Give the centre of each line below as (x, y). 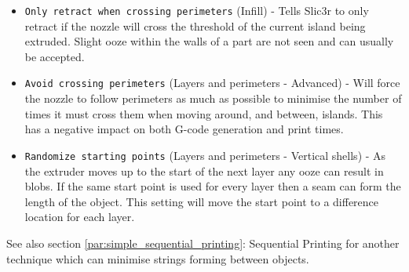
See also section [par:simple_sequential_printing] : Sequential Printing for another (203, 243)
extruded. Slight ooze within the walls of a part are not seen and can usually (209, 41)
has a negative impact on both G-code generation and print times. (184, 129)
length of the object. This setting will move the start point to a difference (202, 201)
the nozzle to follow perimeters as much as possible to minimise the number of (213, 98)
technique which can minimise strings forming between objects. (158, 258)
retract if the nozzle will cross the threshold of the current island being (195, 25)
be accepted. (55, 56)
